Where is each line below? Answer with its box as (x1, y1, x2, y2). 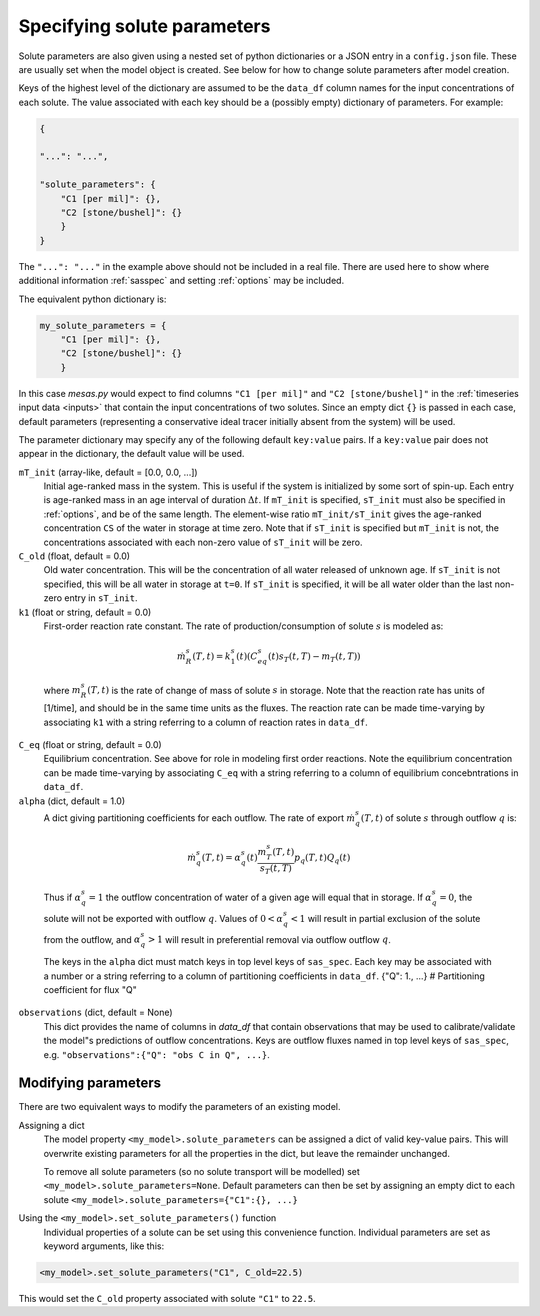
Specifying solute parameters (18, 15, 271, 37)
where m (43, 684, 82, 696)
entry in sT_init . (64, 592, 139, 604)
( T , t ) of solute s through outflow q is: (360, 811, 517, 824)
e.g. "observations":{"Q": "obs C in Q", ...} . (43, 1048, 270, 1060)
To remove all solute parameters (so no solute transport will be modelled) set (43, 1166, 360, 1178)
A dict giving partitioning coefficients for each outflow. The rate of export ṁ (43, 811, 356, 824)
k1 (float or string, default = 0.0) (18, 606, 152, 618)
